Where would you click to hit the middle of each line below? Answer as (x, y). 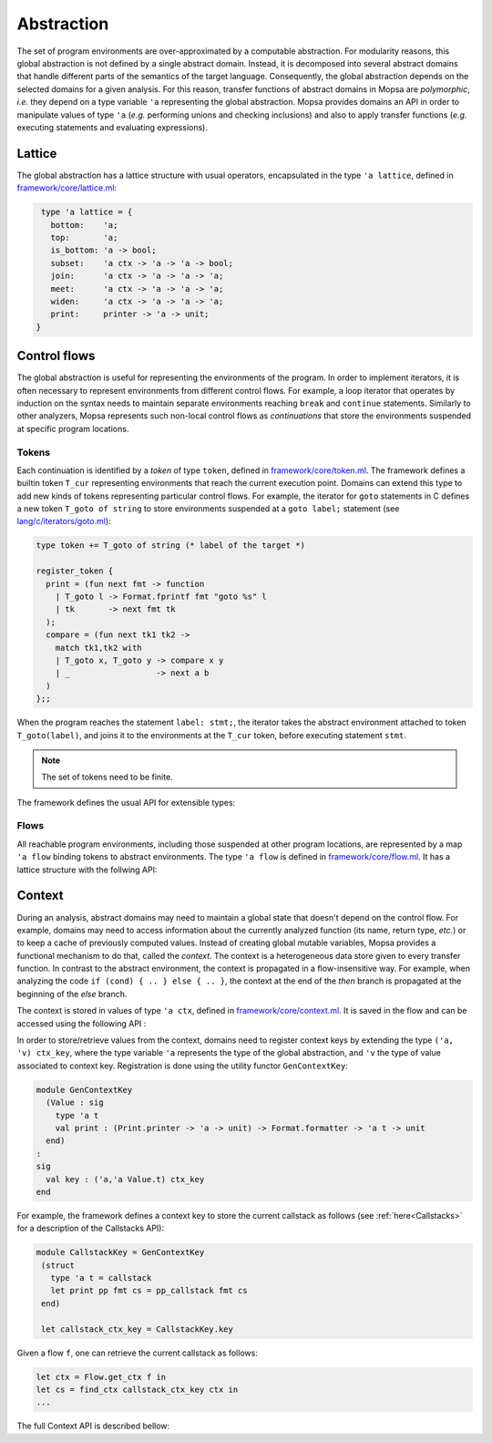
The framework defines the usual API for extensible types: (126, 802)
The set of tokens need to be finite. (107, 777)
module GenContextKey (84, 1090)
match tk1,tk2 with (99, 648)
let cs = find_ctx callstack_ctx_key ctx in (137, 1389)
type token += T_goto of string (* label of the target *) (170, 546)
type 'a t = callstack (101, 1278)
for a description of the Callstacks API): (90, 1228)
